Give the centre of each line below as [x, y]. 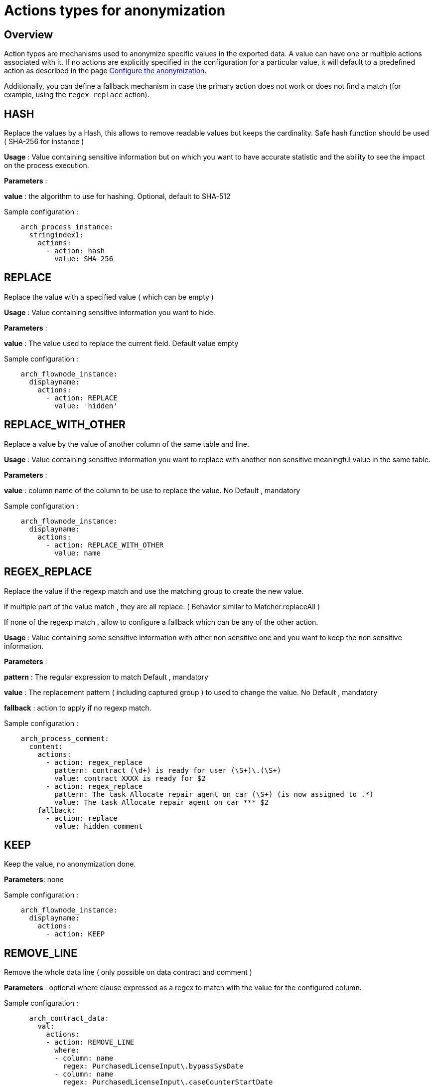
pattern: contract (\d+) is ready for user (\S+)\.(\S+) [168, 770]
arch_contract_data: [69, 1018]
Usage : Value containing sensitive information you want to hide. [110, 312]
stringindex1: [57, 235]
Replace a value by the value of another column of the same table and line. [127, 444]
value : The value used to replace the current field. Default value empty [121, 343]
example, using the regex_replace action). [77, 95]
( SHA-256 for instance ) [44, 142]
